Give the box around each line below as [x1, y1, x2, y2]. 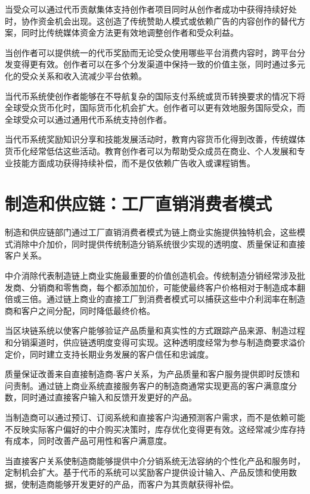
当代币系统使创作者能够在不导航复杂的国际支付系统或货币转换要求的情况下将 [5, 89, 305, 102]
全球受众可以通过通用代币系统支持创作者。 [5, 113, 172, 125]
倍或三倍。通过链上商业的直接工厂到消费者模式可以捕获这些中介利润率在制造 [5, 293, 305, 305]
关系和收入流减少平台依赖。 [38, 69, 147, 82]
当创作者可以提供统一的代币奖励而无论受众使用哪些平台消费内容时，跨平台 [5, 46, 297, 58]
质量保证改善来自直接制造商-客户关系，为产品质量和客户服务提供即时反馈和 [5, 368, 300, 380]
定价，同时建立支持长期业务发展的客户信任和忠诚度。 [5, 347, 213, 360]
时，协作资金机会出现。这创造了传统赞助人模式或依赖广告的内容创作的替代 [5, 14, 297, 27]
